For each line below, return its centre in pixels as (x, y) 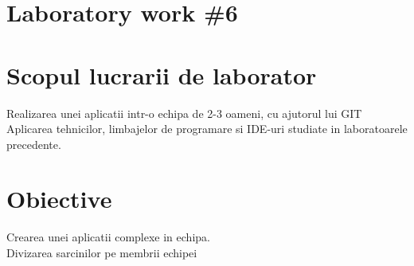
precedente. (34, 144)
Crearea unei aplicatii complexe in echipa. (108, 237)
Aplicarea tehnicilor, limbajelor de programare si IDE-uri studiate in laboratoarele (207, 129)
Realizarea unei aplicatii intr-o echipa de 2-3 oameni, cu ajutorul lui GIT (184, 113)
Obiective (59, 199)
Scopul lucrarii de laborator (162, 74)
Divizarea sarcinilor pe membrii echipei (102, 252)
